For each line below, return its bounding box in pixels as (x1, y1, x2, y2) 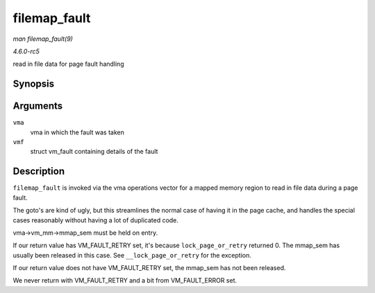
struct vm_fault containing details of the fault (30, 148, 158, 156)
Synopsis (12, 78, 55, 90)
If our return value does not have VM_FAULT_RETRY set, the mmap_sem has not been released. (12, 264, 286, 272)
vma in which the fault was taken (30, 128, 125, 136)
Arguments (12, 100, 63, 112)
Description (12, 166, 65, 177)
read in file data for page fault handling (12, 60, 124, 69)
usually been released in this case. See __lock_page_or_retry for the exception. (12, 251, 251, 259)
